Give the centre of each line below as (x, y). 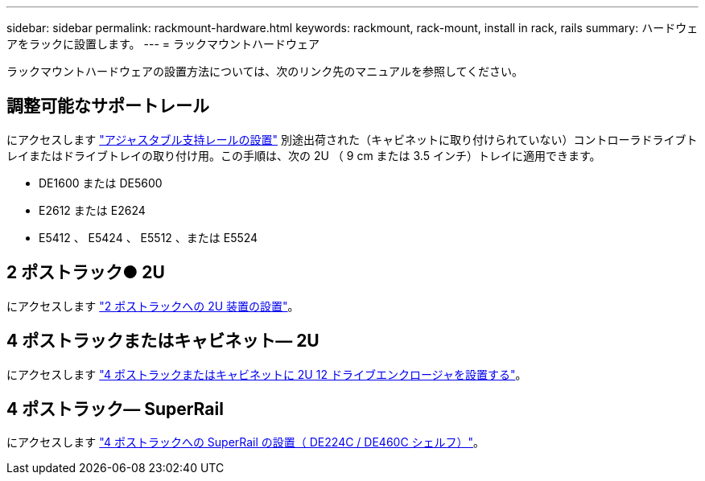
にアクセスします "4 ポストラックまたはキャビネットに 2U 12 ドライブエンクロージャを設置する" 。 (267, 374)
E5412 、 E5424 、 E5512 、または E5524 (148, 237)
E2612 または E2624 (92, 210)
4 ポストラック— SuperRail (115, 409)
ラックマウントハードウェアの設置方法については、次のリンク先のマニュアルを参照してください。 (265, 71)
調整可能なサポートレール (108, 106)
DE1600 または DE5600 (101, 183)
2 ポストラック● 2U (86, 273)
